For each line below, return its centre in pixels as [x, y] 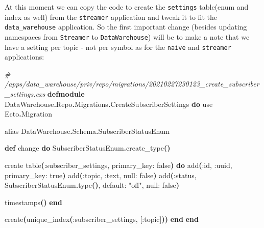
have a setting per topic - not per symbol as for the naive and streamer [118, 47]
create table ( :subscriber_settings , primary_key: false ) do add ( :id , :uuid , [118, 165]
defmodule [66, 94]
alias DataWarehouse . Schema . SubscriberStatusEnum [87, 131]
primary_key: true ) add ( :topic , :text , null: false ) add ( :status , [101, 175]
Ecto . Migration [29, 114]
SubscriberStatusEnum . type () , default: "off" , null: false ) [92, 185]
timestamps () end [33, 202]
